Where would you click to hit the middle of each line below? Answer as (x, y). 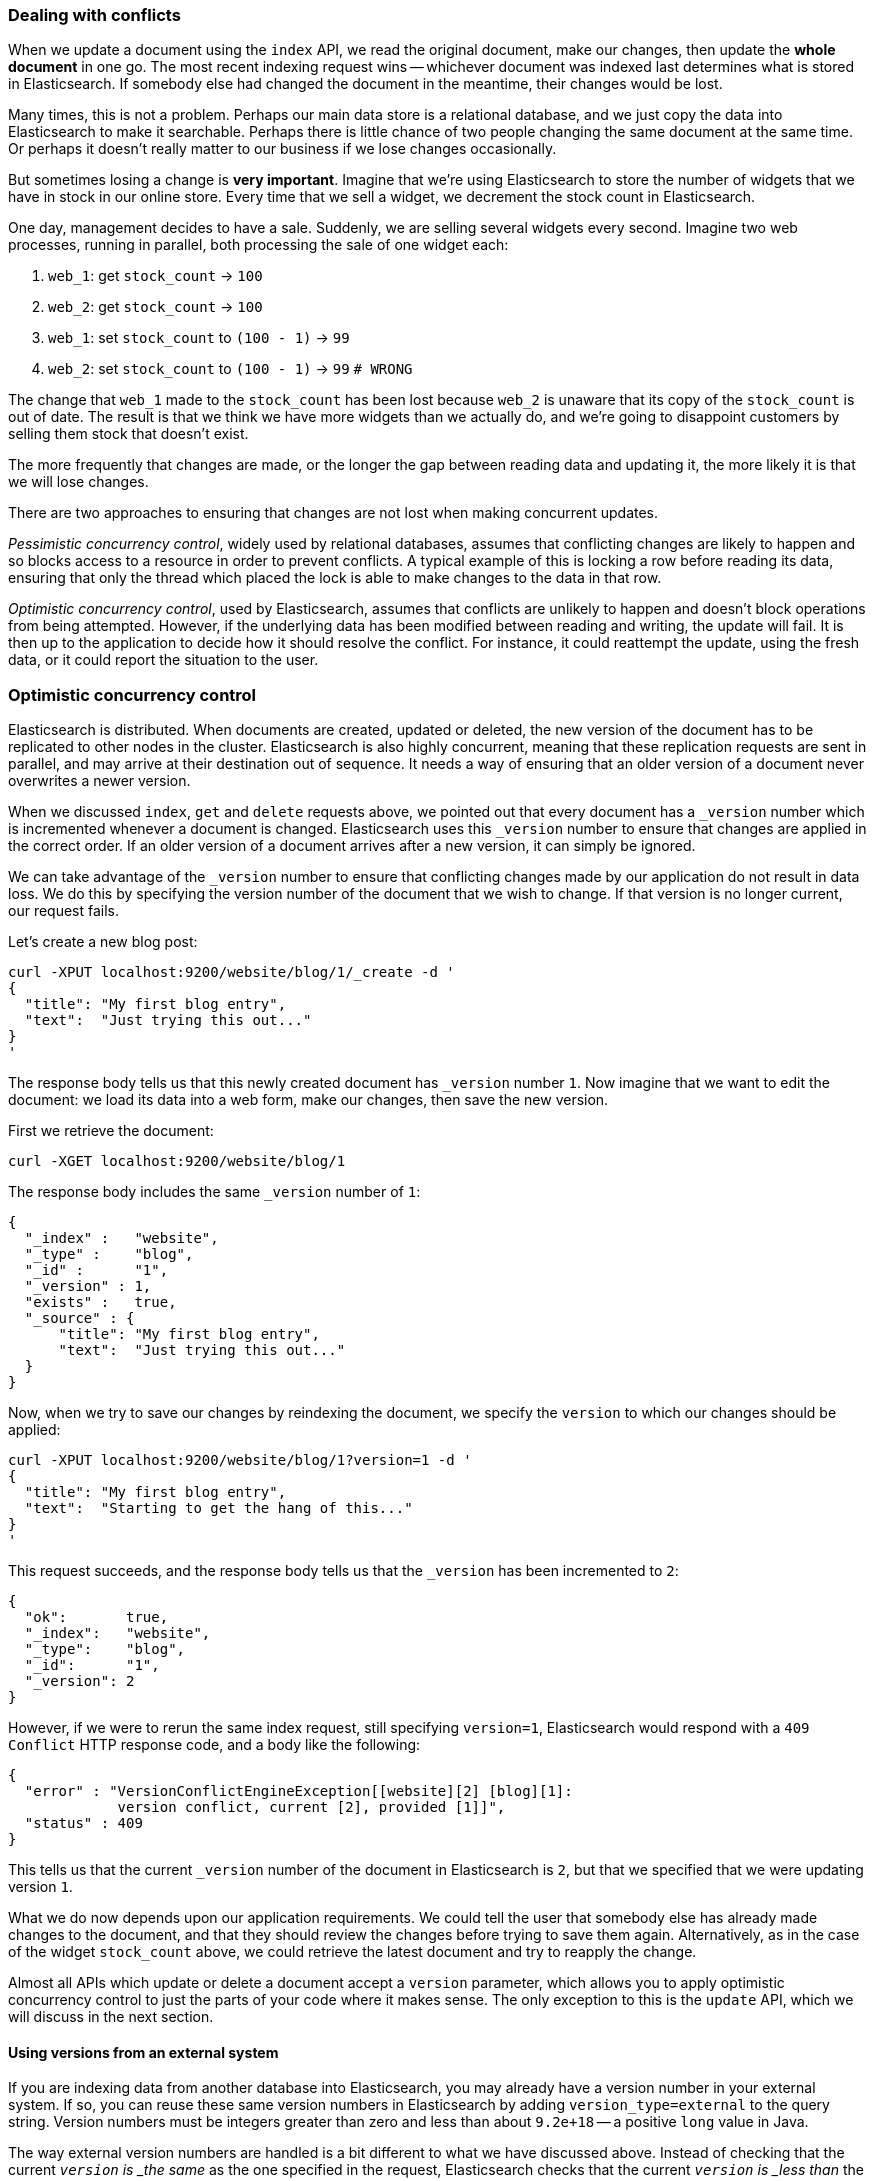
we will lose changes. (78, 482)
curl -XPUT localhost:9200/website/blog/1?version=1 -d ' (240, 1460)
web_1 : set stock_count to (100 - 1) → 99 (199, 338)
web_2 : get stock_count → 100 (155, 307)
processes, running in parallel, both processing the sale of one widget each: (258, 245)
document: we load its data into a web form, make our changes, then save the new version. (308, 1100)
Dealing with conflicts (94, 15)
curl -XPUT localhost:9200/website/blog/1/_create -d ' (231, 972)
